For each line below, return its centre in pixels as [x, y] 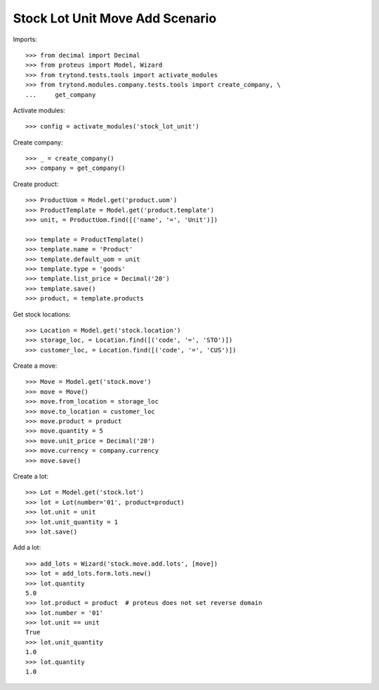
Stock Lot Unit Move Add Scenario [115, 18]
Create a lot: [31, 476]
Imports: [25, 39]
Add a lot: [27, 548]
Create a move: [35, 366]
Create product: [36, 184]
